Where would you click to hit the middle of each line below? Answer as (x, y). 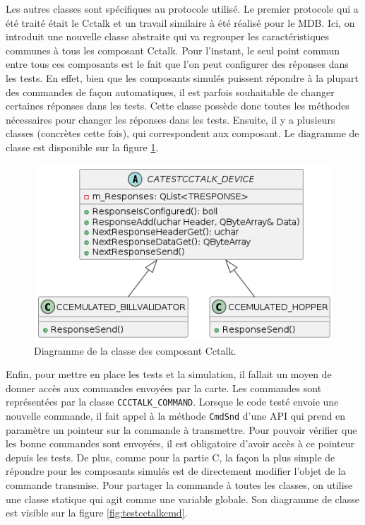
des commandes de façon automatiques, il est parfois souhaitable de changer (170, 92)
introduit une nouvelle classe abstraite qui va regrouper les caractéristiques (168, 36)
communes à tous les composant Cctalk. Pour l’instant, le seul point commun (173, 50)
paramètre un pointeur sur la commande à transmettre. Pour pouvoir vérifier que (181, 429)
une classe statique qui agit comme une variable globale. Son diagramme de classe (182, 499)
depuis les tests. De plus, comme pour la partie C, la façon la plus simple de (170, 457)
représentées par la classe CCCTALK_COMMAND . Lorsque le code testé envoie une (172, 402)
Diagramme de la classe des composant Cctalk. (135, 350)
